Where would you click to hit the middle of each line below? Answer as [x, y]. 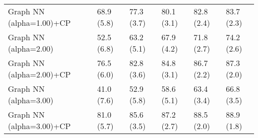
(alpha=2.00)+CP [39, 74]
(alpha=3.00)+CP [39, 126]
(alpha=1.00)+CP [39, 23]
